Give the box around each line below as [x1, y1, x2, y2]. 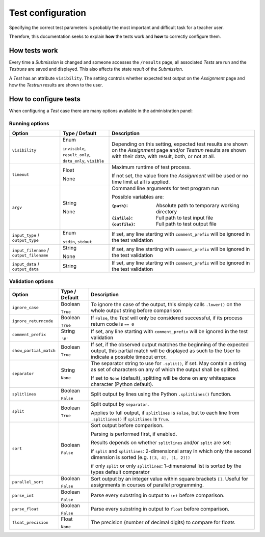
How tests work [9, 46, 58, 55]
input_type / [12, 231, 40, 238]
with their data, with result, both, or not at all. [111, 153, 215, 160]
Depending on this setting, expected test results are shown [111, 141, 248, 147]
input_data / [12, 260, 40, 267]
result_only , [62, 151, 91, 158]
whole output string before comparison [91, 307, 181, 314]
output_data [12, 266, 39, 272]
